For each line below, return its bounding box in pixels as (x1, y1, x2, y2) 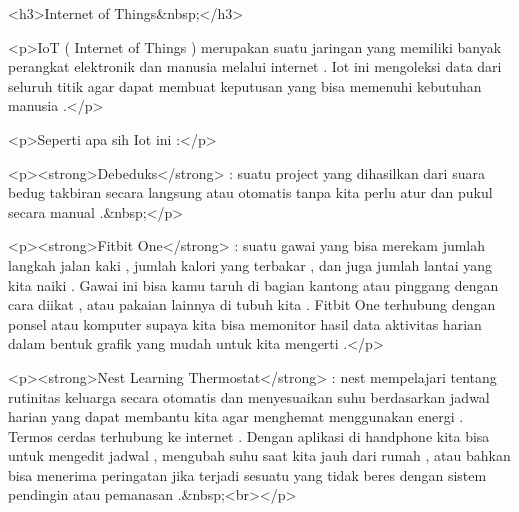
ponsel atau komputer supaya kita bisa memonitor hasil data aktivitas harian (8, 313, 482, 334)
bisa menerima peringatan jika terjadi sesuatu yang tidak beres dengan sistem (8, 464, 487, 485)
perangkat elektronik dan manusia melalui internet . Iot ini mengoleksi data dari (8, 56, 502, 77)
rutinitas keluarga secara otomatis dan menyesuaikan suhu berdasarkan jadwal (8, 386, 490, 407)
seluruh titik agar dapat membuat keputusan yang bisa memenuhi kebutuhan (8, 75, 482, 96)
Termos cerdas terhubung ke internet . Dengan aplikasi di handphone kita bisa (8, 425, 490, 446)
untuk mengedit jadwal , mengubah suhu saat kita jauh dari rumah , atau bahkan (8, 445, 511, 466)
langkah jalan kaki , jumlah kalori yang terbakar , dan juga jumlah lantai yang (8, 254, 492, 275)
